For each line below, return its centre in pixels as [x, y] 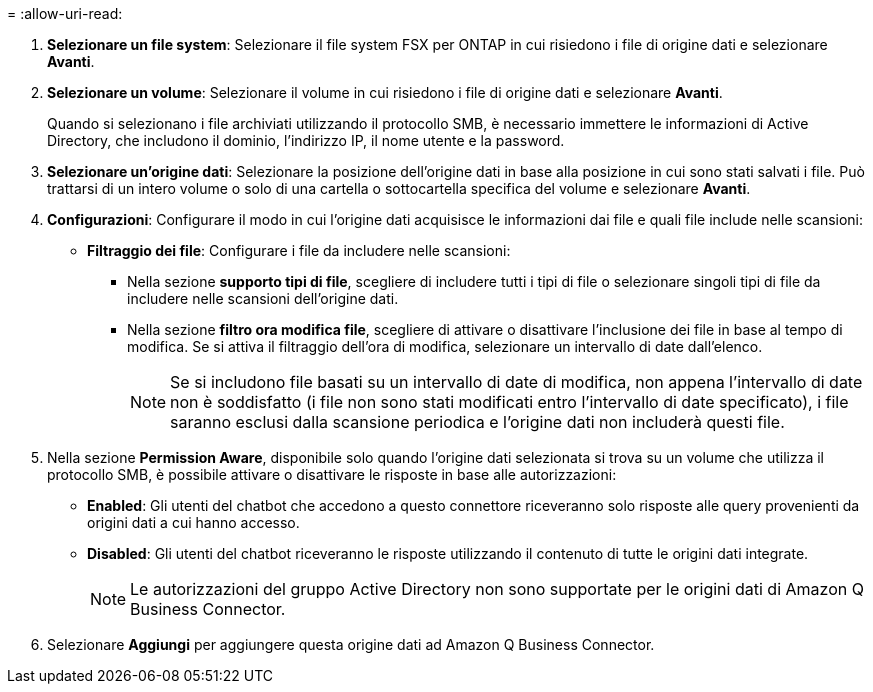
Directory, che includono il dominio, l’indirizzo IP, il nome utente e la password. [306, 140]
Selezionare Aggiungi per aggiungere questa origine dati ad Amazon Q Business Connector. [351, 644]
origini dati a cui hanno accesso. [193, 522]
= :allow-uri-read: [65, 13]
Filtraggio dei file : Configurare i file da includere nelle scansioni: [299, 250]
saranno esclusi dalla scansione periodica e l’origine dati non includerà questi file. [477, 422]
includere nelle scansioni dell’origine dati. [263, 298]
